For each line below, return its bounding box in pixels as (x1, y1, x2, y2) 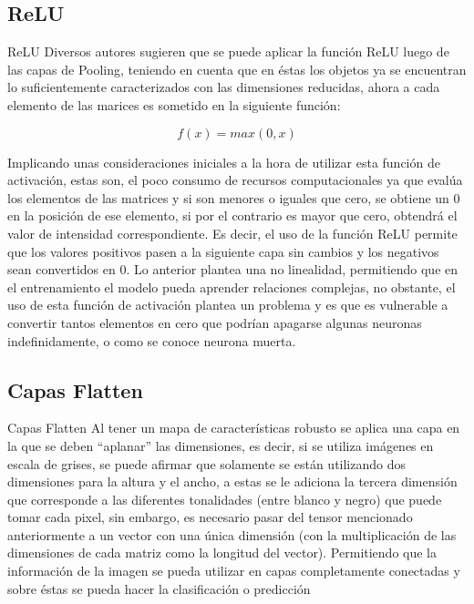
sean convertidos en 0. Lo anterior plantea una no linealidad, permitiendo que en (7, 260, 459, 279)
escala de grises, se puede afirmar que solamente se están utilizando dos (7, 454, 406, 473)
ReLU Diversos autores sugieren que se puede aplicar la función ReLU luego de (7, 42, 449, 61)
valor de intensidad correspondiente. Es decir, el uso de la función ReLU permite (7, 223, 458, 242)
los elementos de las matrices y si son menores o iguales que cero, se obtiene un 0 (7, 188, 460, 207)
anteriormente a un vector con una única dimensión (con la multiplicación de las (7, 525, 457, 544)
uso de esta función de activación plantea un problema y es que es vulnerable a (7, 295, 448, 314)
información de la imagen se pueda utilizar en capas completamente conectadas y (7, 561, 460, 580)
